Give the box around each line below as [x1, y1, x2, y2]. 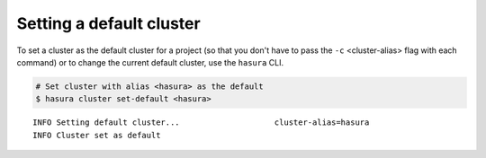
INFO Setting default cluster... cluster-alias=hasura [32, 118, 370, 127]
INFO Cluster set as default [32, 130, 161, 140]
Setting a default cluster [16, 13, 202, 33]
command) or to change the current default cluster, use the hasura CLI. [16, 57, 284, 67]
